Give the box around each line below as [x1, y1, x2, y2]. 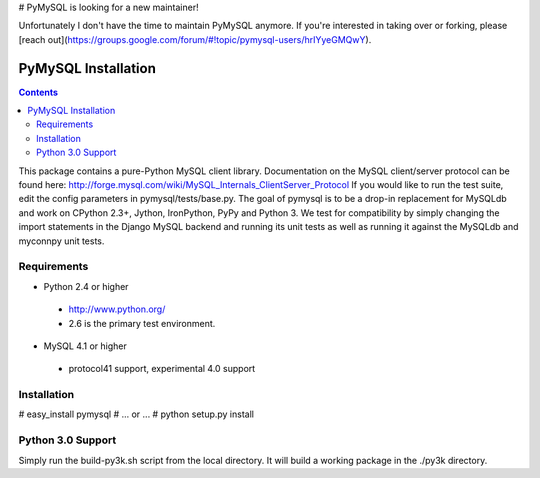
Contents [18, 86, 59, 98]
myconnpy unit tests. [18, 235, 105, 247]
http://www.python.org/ [68, 303, 166, 315]
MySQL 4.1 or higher [43, 340, 127, 352]
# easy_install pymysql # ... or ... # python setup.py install [18, 408, 255, 420]
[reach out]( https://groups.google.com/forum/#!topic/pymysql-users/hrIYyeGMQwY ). [18, 33, 372, 45]
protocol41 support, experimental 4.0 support [68, 363, 256, 375]
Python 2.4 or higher [43, 280, 129, 292]
